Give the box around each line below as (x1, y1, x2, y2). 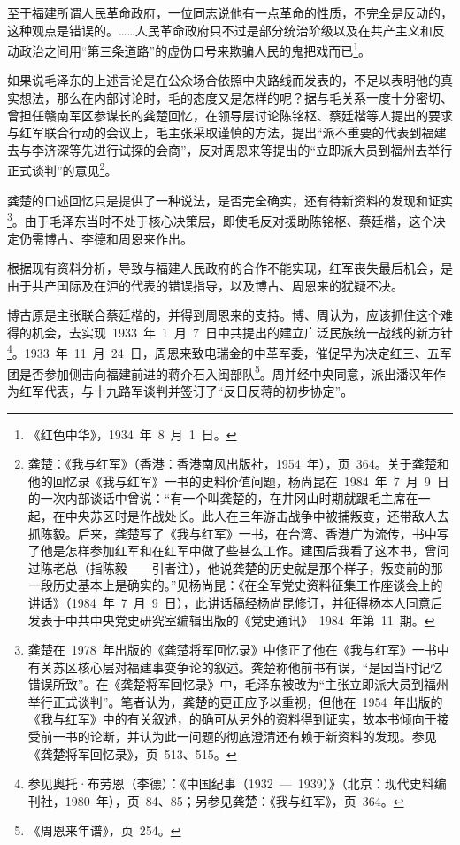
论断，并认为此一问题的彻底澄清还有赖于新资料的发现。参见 (89, 727, 437, 746)
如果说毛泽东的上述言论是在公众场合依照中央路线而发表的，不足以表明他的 (7, 71, 441, 89)
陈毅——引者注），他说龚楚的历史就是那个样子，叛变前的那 (102, 558, 443, 577)
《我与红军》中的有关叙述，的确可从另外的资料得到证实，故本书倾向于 (27, 709, 437, 728)
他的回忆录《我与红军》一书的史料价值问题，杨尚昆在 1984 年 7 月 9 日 (27, 471, 449, 490)
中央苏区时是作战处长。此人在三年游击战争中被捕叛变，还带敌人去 (65, 506, 449, 524)
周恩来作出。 (118, 229, 193, 247)
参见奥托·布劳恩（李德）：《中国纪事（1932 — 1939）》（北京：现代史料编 (27, 774, 447, 793)
